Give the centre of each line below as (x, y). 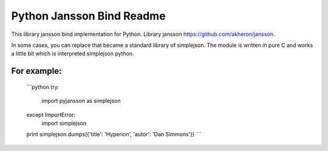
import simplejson (64, 123)
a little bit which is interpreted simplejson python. (73, 54)
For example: (36, 71)
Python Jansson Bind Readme (89, 16)
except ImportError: (51, 114)
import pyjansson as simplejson (81, 101)
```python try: (43, 87)
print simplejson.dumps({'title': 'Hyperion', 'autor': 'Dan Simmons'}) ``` (114, 135)
